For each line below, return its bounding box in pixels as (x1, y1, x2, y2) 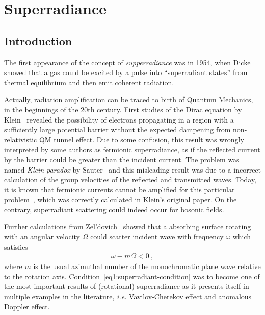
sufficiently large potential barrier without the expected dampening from (4, 124, 231, 135)
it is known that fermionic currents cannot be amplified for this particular (4, 184, 235, 195)
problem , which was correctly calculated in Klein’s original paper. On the (4, 194, 237, 205)
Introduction (4, 33, 72, 49)
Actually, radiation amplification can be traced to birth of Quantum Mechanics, (4, 94, 253, 105)
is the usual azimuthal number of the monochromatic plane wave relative (33, 261, 261, 272)
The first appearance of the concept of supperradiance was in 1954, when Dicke (4, 57, 251, 67)
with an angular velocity (4, 231, 81, 242)
